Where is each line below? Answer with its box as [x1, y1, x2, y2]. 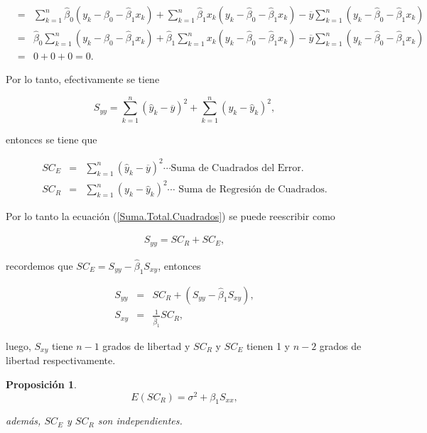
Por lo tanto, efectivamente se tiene [6, 72, 160, 87]
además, [6, 413, 41, 428]
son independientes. [97, 413, 183, 428]
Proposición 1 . [6, 377, 77, 392]
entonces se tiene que [6, 131, 97, 146]
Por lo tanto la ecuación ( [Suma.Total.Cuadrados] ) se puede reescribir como [6, 209, 335, 224]
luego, [6, 338, 31, 353]
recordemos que [6, 258, 73, 273]
